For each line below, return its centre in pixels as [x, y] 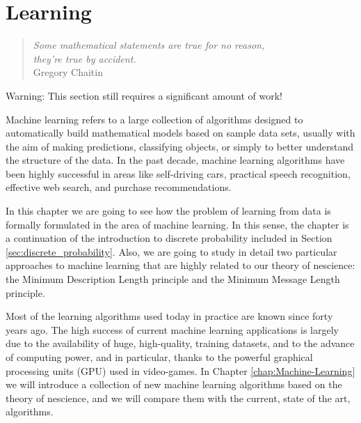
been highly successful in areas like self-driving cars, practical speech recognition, [178, 173]
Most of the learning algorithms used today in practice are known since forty [169, 316]
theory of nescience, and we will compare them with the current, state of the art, [178, 398]
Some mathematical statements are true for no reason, [149, 45]
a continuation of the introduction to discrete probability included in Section [169, 238]
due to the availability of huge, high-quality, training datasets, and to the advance [180, 343]
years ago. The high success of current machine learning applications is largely [172, 329]
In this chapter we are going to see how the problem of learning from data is [168, 211]
